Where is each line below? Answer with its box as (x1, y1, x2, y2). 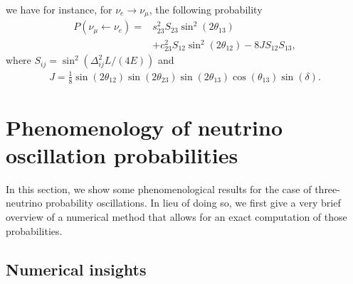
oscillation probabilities (6, 140, 238, 169)
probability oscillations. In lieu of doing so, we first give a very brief (46, 195, 341, 210)
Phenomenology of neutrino (6, 112, 283, 141)
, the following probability (149, 2, 263, 16)
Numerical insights (6, 258, 147, 280)
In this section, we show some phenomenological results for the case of (6, 181, 312, 196)
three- (315, 181, 340, 196)
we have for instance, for (6, 2, 112, 16)
